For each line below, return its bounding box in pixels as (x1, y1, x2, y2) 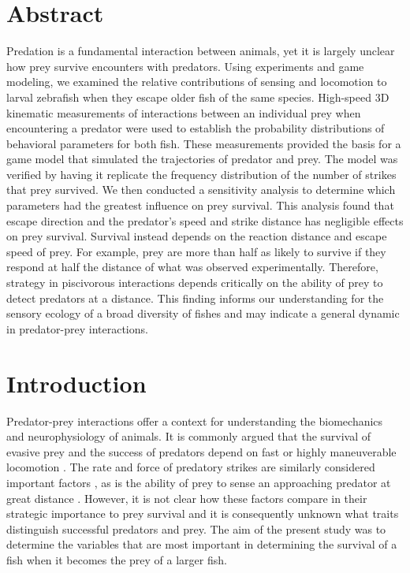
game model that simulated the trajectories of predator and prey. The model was (6, 151, 398, 167)
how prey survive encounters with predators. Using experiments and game (6, 58, 364, 74)
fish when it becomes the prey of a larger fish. (6, 551, 227, 567)
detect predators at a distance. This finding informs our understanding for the (6, 289, 384, 306)
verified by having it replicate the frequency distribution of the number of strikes (6, 166, 397, 182)
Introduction (6, 366, 147, 399)
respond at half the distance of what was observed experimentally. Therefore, (6, 259, 378, 275)
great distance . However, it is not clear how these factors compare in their (6, 489, 367, 506)
